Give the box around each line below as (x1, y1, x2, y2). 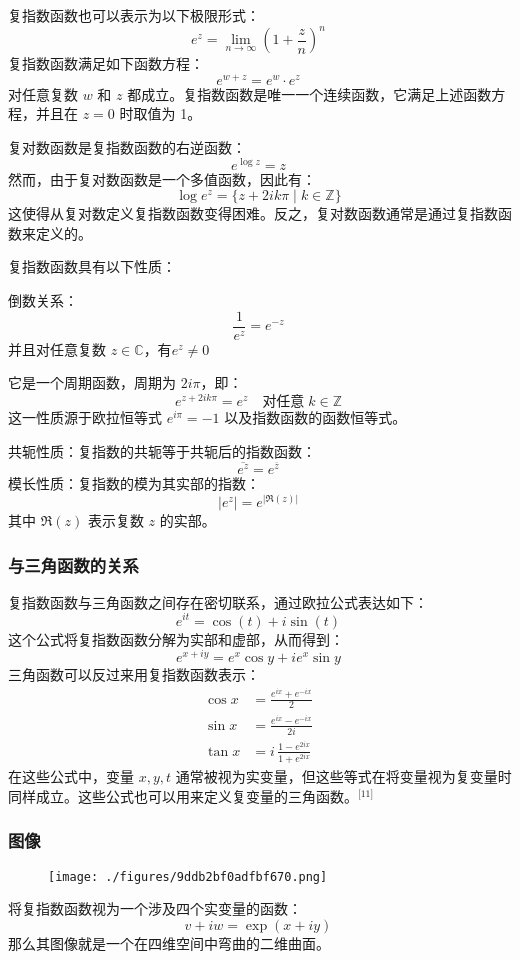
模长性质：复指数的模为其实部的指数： (8, 473, 260, 494)
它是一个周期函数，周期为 (8, 372, 176, 393)
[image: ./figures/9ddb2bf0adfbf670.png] (48, 869, 328, 884)
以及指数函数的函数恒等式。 (224, 406, 407, 427)
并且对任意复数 (8, 338, 106, 359)
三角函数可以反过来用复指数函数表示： (8, 664, 260, 685)
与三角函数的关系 (8, 552, 139, 577)
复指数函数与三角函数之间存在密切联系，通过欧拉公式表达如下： (8, 591, 428, 612)
